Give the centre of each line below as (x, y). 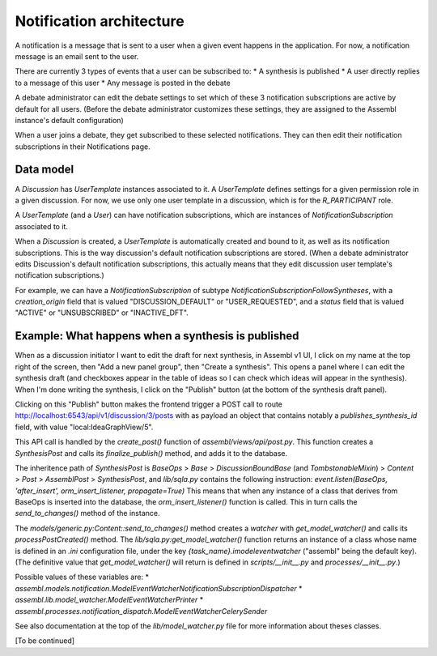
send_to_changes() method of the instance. (87, 513)
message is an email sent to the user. (77, 56)
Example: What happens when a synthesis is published (157, 336)
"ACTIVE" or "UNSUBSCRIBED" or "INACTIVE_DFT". (102, 313)
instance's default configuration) (70, 120)
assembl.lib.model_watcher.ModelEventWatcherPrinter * (109, 600)
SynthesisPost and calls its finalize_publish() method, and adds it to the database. (151, 453)
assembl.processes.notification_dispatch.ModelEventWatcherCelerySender (141, 611)
